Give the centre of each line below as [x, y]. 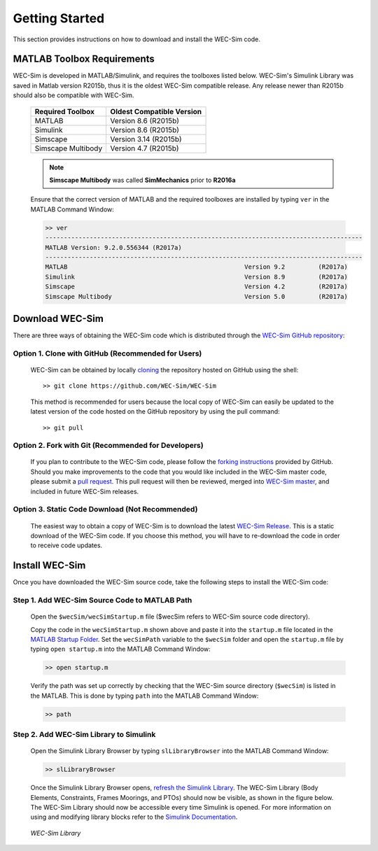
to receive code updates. [66, 545]
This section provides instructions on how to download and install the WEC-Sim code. [136, 39]
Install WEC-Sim [49, 566]
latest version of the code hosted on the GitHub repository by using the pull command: [155, 412]
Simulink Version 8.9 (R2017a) [196, 277]
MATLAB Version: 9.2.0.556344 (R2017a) [113, 247]
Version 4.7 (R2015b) [145, 148]
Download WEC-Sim [58, 318]
